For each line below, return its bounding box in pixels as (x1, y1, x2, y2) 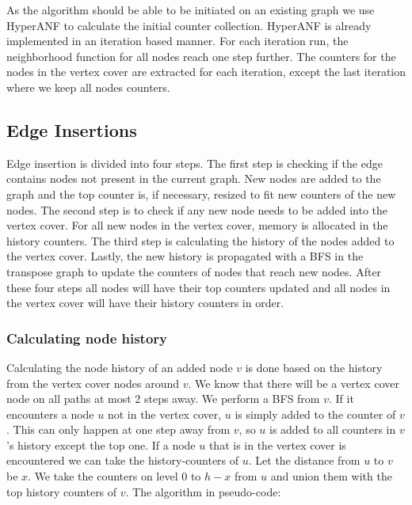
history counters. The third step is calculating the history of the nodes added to (6, 232, 395, 249)
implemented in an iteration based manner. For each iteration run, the (6, 32, 349, 49)
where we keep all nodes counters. (6, 78, 170, 95)
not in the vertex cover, (107, 405, 222, 422)
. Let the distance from (248, 452, 360, 469)
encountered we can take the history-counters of (6, 452, 239, 469)
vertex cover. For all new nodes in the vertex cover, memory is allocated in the (6, 217, 388, 234)
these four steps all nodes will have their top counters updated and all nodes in (6, 279, 391, 295)
